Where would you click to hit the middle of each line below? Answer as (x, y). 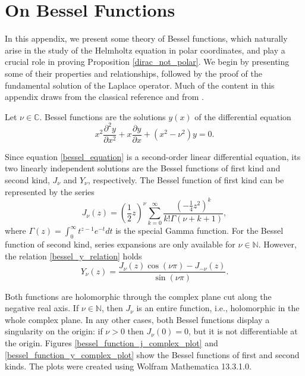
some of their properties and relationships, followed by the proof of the (133, 73)
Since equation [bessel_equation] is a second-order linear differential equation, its (153, 156)
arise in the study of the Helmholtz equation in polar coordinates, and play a (145, 50)
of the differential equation (243, 116)
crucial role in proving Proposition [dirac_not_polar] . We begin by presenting (147, 62)
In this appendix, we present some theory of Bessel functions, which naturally (146, 38)
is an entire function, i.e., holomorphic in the (218, 308)
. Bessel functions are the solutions (103, 116)
